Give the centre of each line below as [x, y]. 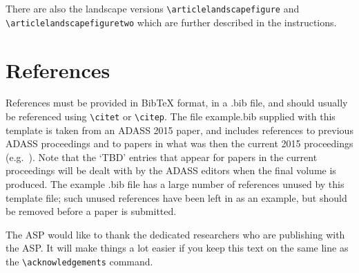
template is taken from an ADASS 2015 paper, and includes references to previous [179, 130]
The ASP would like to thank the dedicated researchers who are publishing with [175, 234]
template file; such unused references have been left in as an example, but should [176, 197]
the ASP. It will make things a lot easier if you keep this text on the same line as [177, 248]
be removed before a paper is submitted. [91, 211]
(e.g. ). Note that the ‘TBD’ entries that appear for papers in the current [162, 157]
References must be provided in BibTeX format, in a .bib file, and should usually [177, 103]
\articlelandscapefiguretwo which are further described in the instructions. [171, 22]
